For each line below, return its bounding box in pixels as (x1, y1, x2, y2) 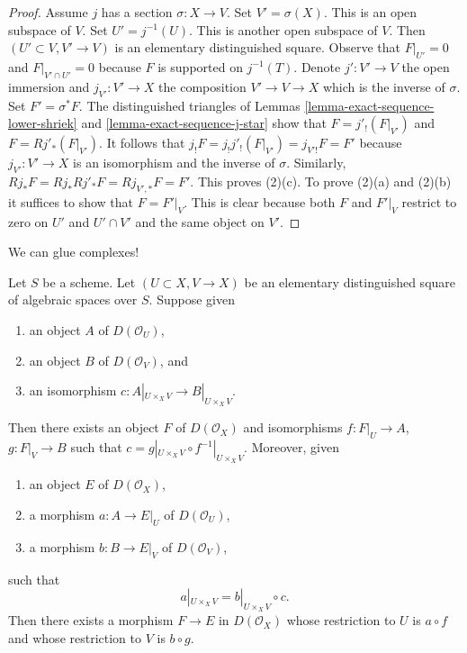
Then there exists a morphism (8, 611, 174, 630)
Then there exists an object (8, 418, 159, 437)
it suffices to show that (8, 192, 134, 211)
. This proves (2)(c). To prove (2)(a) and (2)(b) (190, 171, 452, 190)
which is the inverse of (322, 77, 445, 95)
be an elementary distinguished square (244, 272, 456, 291)
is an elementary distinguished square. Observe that (114, 38, 401, 57)
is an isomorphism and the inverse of (73, 153, 275, 172)
